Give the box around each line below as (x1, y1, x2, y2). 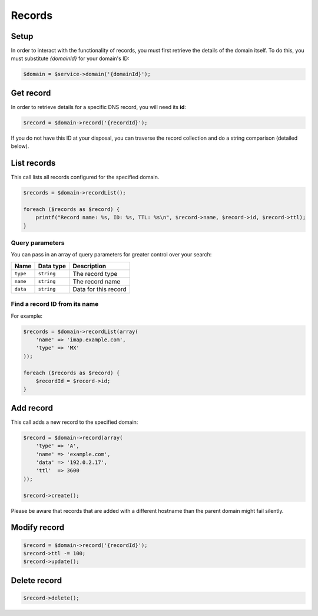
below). (11, 143, 29, 150)
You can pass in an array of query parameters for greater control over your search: (11, 251, 212, 258)
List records (11, 158, 56, 168)
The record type (72, 269, 118, 278)
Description (72, 262, 107, 270)
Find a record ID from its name (11, 300, 99, 308)
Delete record (11, 575, 62, 585)
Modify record (11, 522, 65, 533)
